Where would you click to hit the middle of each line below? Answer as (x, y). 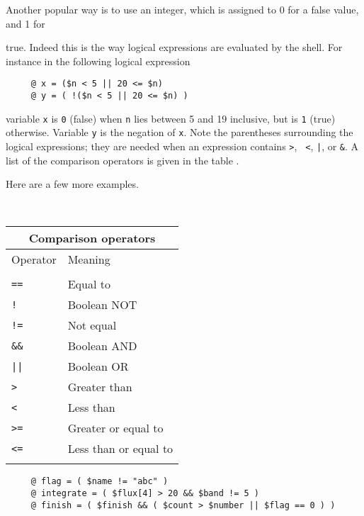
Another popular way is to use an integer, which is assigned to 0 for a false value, (182, 9)
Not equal (92, 325)
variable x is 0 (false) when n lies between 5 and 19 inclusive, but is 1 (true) (171, 118)
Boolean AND (102, 346)
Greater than (100, 387)
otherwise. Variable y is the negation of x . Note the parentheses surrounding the (180, 132)
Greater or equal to (115, 428)
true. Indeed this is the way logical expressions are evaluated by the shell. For (174, 47)
